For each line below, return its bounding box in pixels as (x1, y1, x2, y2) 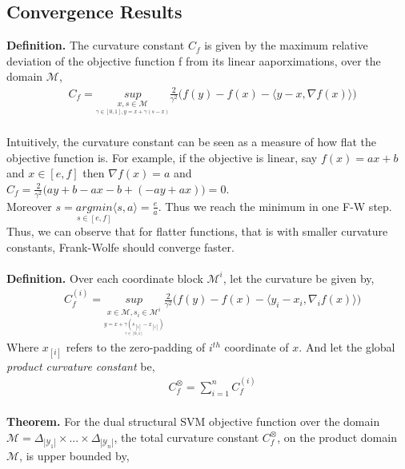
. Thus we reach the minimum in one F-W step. (158, 197, 392, 214)
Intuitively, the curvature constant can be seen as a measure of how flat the (6, 133, 376, 149)
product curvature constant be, (6, 357, 155, 374)
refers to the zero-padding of (66, 339, 206, 356)
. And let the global (299, 339, 395, 356)
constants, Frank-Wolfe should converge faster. (6, 238, 235, 255)
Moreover (6, 197, 52, 214)
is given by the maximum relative (204, 37, 368, 54)
